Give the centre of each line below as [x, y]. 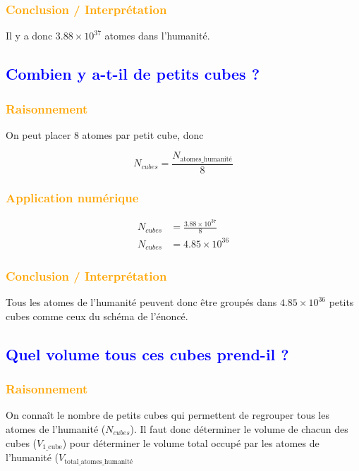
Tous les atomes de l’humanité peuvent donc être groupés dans [141, 302]
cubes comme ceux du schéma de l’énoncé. [97, 316]
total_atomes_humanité [99, 461]
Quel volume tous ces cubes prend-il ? [147, 354]
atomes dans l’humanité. [157, 36]
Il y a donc [29, 36]
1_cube [52, 447]
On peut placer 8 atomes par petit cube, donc [105, 134]
